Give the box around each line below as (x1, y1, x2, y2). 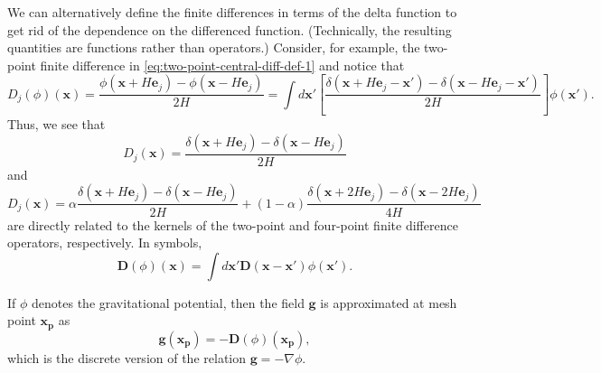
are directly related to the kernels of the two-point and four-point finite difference (7, 215, 458, 234)
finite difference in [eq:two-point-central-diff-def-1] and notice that (40, 55, 405, 74)
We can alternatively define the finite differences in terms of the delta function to (7, 3, 457, 21)
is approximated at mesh (320, 293, 457, 312)
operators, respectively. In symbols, (7, 233, 202, 252)
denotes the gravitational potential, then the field (32, 293, 305, 312)
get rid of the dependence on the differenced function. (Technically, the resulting (7, 20, 452, 39)
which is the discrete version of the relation (7, 348, 246, 367)
